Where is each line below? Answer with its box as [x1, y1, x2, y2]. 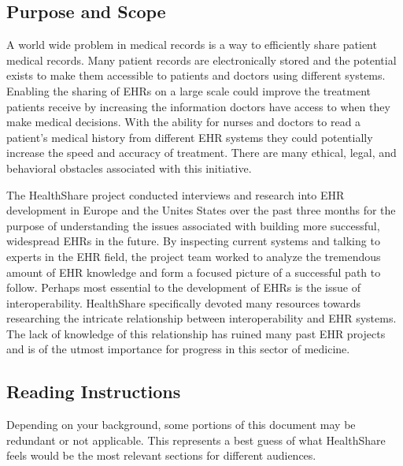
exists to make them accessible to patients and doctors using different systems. [6, 67, 386, 84]
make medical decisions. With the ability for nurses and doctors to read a [6, 114, 361, 130]
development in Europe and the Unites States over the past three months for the [6, 202, 396, 218]
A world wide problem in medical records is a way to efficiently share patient [6, 36, 377, 53]
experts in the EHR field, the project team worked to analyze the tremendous [6, 248, 381, 264]
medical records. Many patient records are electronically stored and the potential [6, 51, 397, 68]
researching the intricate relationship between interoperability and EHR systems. [6, 310, 397, 326]
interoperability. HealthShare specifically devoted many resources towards [6, 294, 361, 311]
